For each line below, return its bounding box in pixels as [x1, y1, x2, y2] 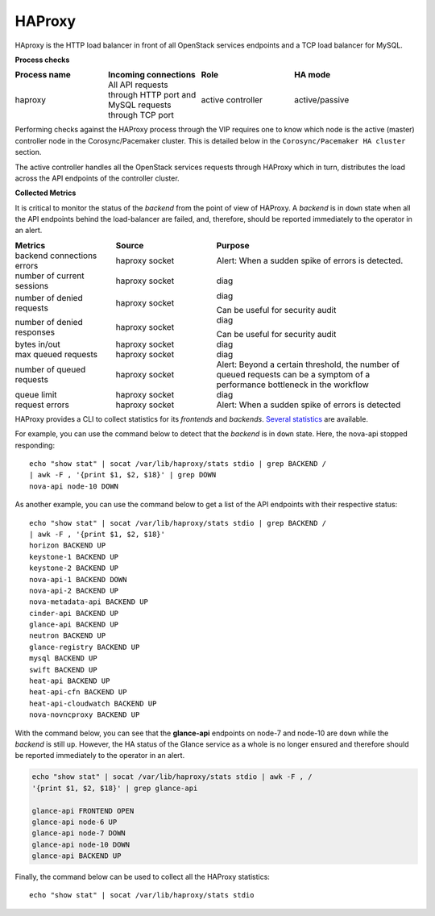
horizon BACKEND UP [29, 541, 106, 550]
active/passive [294, 94, 350, 106]
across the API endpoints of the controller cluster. [14, 173, 180, 183]
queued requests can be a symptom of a [216, 368, 371, 380]
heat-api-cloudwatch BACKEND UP [29, 698, 157, 708]
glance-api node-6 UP [31, 817, 118, 826]
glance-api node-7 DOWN [31, 829, 126, 838]
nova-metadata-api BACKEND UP [29, 597, 149, 606]
